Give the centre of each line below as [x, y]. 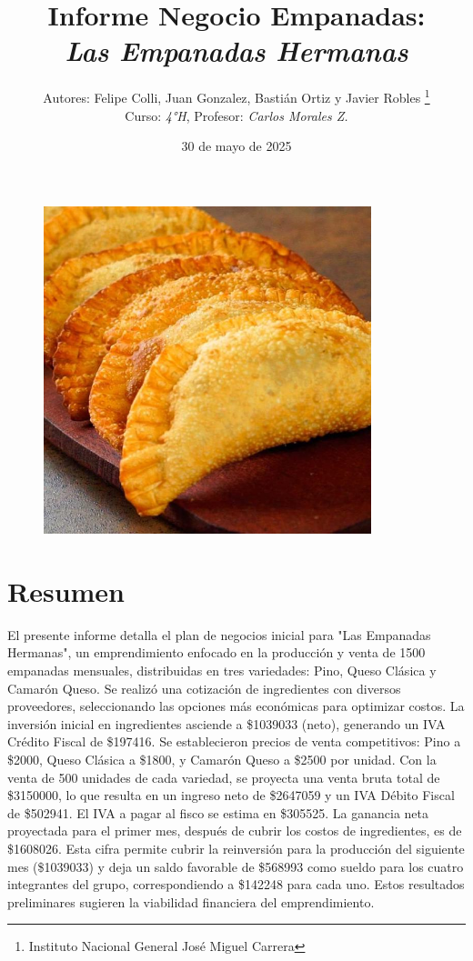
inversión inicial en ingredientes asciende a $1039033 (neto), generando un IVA [226, 723]
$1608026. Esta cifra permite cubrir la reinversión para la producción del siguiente [236, 848]
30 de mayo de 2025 [236, 146]
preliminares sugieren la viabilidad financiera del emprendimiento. [191, 901]
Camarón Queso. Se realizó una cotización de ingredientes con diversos [204, 688]
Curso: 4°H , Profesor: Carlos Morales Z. [236, 115]
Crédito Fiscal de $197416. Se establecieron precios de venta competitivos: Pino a [234, 741]
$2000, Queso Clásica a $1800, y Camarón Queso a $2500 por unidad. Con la [222, 760]
